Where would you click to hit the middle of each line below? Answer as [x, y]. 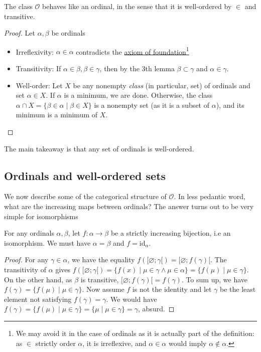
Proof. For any [26, 259]
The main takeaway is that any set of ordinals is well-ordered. [99, 148]
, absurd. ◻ [156, 309]
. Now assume [103, 289]
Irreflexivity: [35, 51]
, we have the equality [101, 259]
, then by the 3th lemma [137, 68]
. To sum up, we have [214, 279]
